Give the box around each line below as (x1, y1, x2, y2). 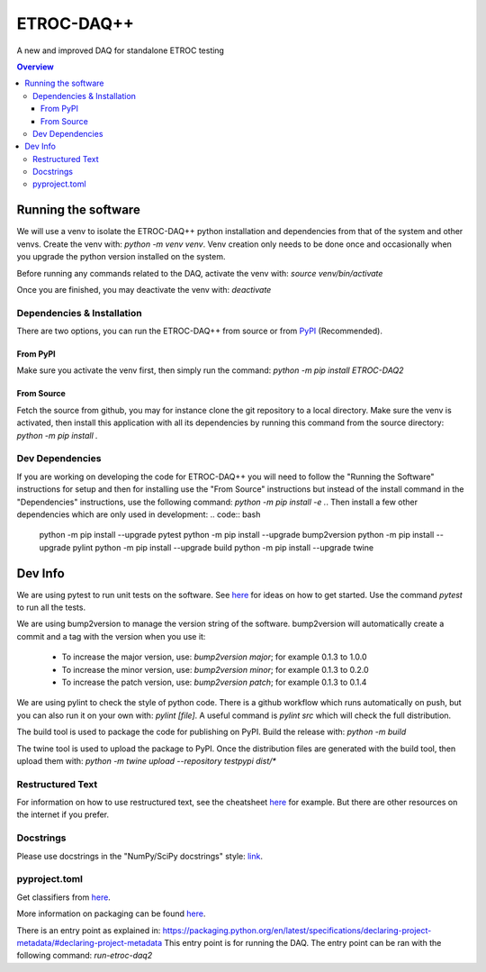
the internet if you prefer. (16, 809, 110, 820)
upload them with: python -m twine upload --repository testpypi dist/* (16, 755, 276, 766)
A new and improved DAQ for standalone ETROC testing (16, 45, 225, 56)
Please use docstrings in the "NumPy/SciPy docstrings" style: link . (16, 850, 263, 861)
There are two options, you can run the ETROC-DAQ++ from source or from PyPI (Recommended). (16, 325, 382, 337)
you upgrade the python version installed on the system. (16, 251, 226, 262)
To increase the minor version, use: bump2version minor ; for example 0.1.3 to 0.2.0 (61, 664, 369, 675)
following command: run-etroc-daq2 (16, 950, 153, 961)
